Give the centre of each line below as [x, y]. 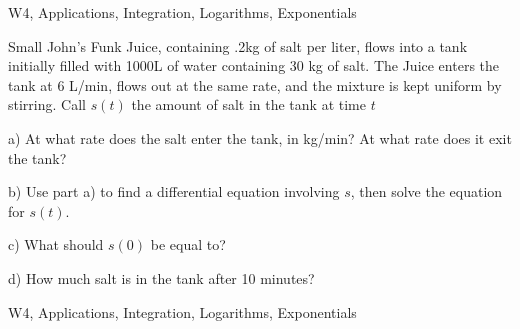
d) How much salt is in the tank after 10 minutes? [161, 277]
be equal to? [188, 244]
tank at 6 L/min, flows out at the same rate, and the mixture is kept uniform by [255, 84]
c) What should [56, 244]
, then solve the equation [426, 191]
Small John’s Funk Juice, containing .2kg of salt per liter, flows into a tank [238, 45]
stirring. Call [47, 104]
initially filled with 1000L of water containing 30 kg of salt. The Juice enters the [254, 65]
